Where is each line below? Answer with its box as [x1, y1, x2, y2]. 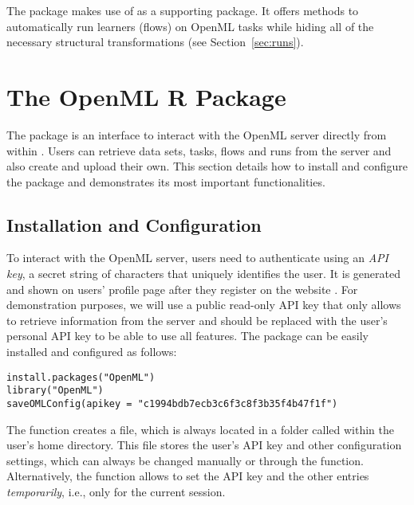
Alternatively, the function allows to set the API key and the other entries [6, 468, 369, 484]
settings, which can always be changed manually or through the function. [6, 452, 364, 468]
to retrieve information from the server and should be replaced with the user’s [6, 311, 388, 328]
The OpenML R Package [6, 80, 286, 112]
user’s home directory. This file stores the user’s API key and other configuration [6, 436, 402, 453]
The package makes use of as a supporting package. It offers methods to [6, 2, 359, 18]
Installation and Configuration [6, 212, 262, 237]
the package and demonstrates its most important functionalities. [6, 173, 325, 190]
